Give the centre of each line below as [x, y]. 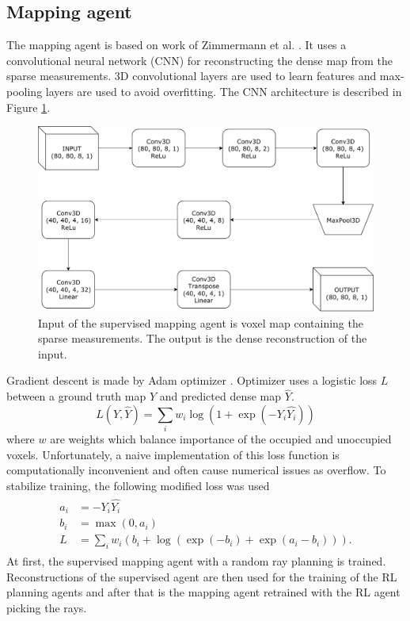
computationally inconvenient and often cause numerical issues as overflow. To [196, 470]
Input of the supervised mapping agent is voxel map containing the [201, 322]
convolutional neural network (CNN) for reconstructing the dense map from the [200, 60]
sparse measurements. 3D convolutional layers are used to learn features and [192, 76]
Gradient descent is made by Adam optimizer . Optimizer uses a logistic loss [192, 380]
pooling [25, 91]
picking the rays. [47, 607]
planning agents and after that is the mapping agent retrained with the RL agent [203, 592]
